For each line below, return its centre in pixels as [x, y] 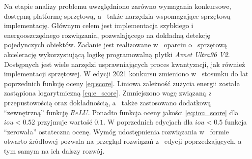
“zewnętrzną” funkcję [36, 112]
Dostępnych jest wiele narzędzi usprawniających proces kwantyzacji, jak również [125, 64]
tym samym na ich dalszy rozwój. [54, 150]
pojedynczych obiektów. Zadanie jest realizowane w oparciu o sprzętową [116, 45]
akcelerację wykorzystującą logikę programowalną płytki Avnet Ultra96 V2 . [117, 54]
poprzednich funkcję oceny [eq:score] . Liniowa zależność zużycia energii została [122, 83]
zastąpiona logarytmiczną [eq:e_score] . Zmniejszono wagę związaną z [108, 93]
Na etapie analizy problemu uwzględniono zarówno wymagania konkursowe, [118, 6]
